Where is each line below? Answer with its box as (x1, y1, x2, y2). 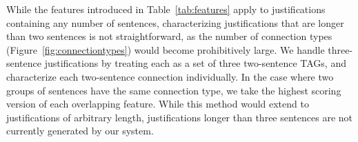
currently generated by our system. (6, 123, 154, 138)
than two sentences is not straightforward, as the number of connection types (6, 29, 332, 43)
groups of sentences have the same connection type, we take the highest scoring (6, 83, 341, 97)
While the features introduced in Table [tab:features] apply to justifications (6, 2, 326, 16)
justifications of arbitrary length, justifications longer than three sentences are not (6, 110, 353, 124)
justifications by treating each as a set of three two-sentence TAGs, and (44, 56, 346, 70)
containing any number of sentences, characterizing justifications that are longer (6, 15, 344, 30)
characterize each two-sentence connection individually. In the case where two (6, 69, 334, 83)
